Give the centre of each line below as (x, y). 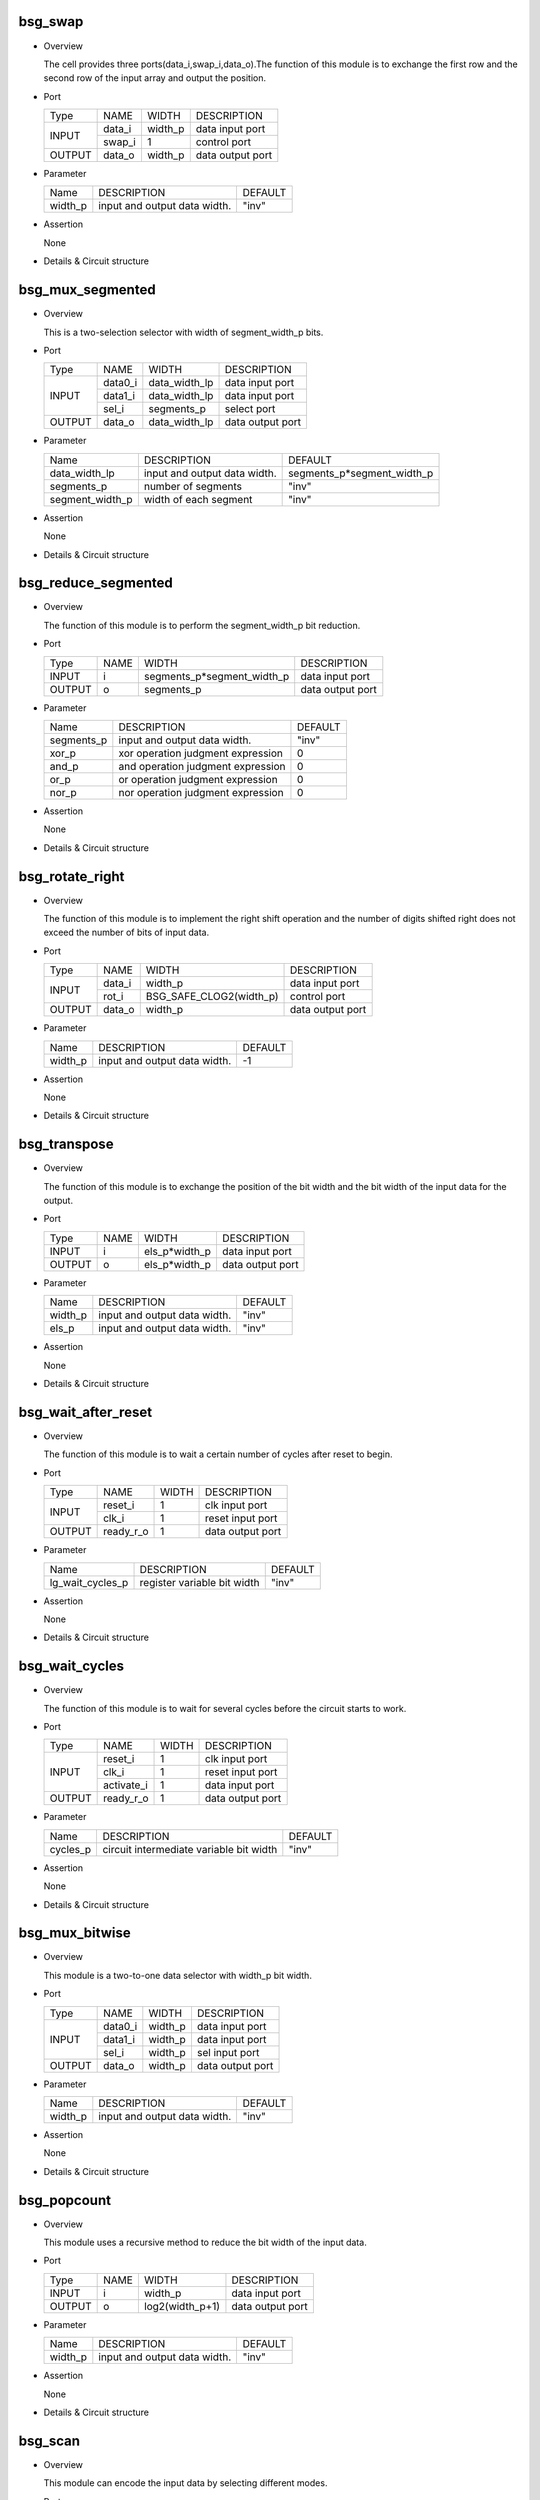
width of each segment (198, 499)
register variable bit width (199, 1582)
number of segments (192, 486)
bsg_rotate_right (71, 876)
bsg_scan (49, 2440)
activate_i (126, 1785)
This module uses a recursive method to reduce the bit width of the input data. (205, 2242)
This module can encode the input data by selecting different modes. (185, 2483)
